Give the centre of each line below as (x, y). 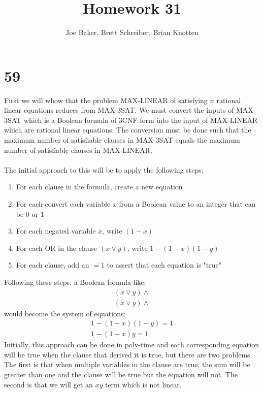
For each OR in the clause (57, 248)
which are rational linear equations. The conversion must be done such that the (128, 130)
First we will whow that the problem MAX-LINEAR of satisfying (106, 100)
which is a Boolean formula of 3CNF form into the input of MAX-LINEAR (141, 120)
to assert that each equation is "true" (164, 265)
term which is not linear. (143, 384)
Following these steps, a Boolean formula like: (75, 282)
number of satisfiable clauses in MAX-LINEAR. (78, 150)
